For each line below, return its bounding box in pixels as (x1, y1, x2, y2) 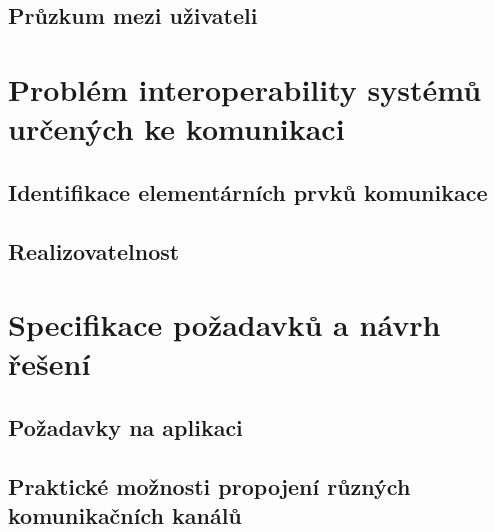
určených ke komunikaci (8, 108, 345, 149)
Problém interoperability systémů (8, 68, 482, 109)
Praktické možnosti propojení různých (8, 470, 411, 501)
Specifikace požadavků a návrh (8, 304, 441, 345)
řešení (8, 343, 91, 384)
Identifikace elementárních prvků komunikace (8, 176, 488, 207)
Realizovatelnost (8, 235, 180, 266)
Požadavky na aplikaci (8, 411, 243, 442)
